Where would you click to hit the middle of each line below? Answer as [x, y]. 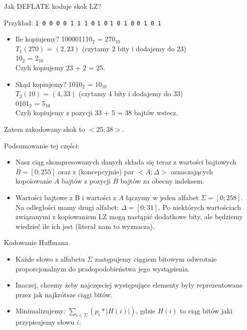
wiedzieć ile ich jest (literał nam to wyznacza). [85, 226]
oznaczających [192, 171]
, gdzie [146, 311]
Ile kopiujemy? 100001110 [54, 39]
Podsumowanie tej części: [42, 145]
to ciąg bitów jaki [206, 311]
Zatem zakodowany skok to [45, 129]
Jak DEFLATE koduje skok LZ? [53, 6]
